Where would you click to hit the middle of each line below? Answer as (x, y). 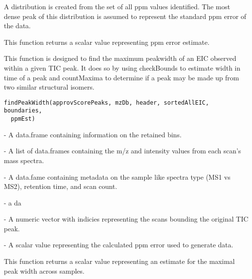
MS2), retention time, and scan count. (61, 186)
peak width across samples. (44, 270)
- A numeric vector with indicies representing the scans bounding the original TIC (126, 219)
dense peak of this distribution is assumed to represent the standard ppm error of (125, 16)
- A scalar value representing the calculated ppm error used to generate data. (119, 245)
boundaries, (23, 111)
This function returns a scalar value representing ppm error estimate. (107, 42)
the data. (17, 26)
